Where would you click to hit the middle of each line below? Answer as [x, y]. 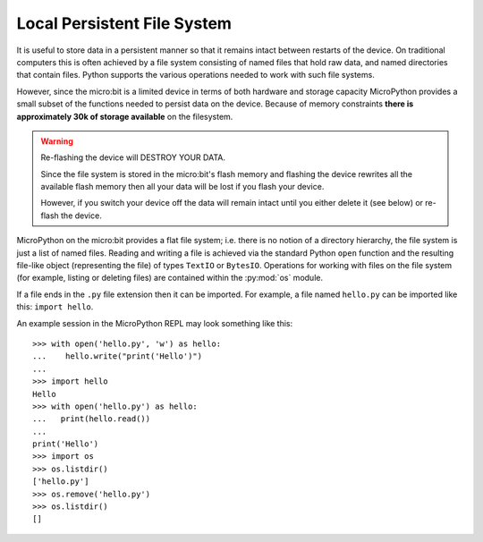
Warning [57, 141]
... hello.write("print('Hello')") [118, 356]
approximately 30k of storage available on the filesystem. [125, 116]
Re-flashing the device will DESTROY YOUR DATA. [133, 157]
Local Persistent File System [124, 23]
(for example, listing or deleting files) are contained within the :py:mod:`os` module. [170, 278]
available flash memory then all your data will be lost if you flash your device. [182, 187]
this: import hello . [55, 307]
